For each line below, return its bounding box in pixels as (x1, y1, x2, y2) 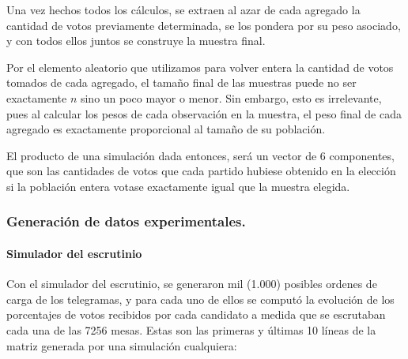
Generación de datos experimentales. (6, 211, 246, 231)
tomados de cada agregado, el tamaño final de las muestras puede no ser (6, 74, 357, 91)
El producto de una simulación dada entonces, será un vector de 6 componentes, (6, 147, 395, 163)
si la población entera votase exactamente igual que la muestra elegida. (6, 178, 350, 194)
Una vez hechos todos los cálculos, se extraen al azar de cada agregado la (6, 2, 361, 17)
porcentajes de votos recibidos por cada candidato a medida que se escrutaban (6, 306, 386, 323)
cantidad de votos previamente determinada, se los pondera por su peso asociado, (6, 17, 401, 33)
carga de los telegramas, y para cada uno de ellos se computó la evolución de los (6, 290, 395, 307)
